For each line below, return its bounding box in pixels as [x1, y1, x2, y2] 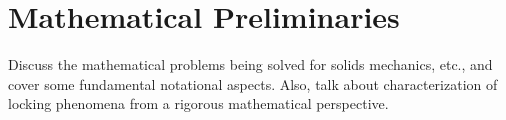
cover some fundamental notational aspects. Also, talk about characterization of [8, 73, 498, 94]
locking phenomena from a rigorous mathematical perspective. [8, 93, 389, 114]
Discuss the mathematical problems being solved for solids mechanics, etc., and [8, 54, 493, 75]
